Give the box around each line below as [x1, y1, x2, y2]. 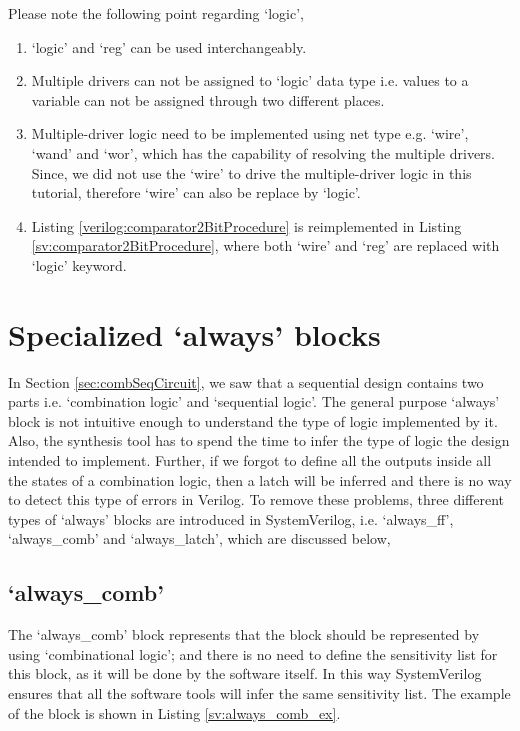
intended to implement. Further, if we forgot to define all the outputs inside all [8, 450, 492, 471]
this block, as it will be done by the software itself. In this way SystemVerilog [8, 663, 482, 684]
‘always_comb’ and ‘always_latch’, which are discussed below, [8, 528, 391, 549]
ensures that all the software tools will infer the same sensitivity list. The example [8, 682, 511, 703]
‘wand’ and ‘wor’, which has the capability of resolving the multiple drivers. [31, 142, 495, 163]
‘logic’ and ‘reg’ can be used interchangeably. [31, 36, 307, 57]
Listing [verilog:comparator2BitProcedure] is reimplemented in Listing [31, 215, 462, 236]
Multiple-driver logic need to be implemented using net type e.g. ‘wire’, [31, 123, 469, 144]
